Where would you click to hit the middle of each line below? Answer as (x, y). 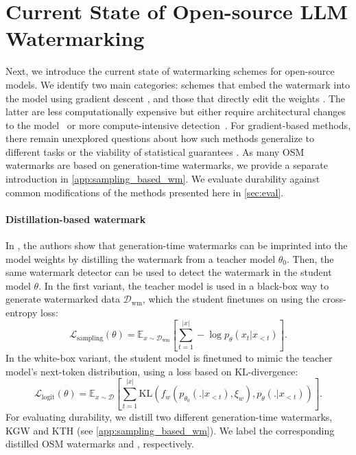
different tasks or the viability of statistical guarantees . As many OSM (155, 151)
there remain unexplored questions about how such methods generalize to (160, 138)
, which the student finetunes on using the (231, 299)
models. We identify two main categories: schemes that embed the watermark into (178, 84)
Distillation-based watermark (76, 219)
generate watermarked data (63, 299)
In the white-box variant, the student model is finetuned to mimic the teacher (169, 358)
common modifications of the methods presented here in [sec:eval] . (145, 192)
